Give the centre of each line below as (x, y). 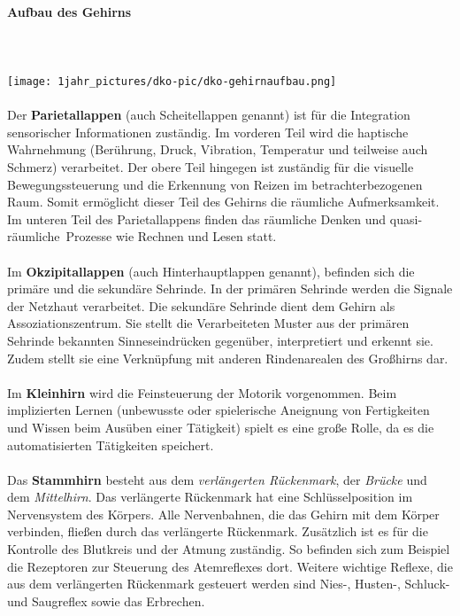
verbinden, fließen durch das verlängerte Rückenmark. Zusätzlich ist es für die (218, 531)
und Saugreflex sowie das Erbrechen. (106, 600)
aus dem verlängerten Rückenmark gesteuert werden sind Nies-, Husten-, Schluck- (229, 584)
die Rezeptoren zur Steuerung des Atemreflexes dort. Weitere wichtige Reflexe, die (230, 566)
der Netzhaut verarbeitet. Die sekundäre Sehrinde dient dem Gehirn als (201, 305)
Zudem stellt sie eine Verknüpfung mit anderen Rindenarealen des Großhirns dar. (228, 358)
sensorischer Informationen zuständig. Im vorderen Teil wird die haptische (208, 132)
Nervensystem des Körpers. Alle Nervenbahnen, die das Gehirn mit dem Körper (223, 514)
